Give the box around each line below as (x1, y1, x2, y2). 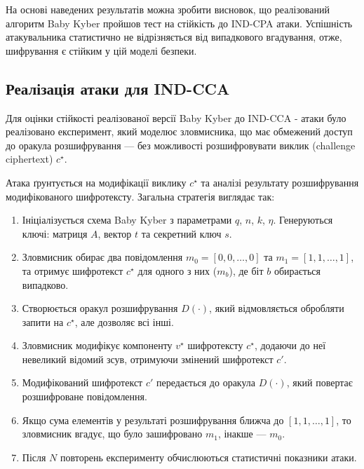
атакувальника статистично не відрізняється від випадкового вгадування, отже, (6, 29, 342, 44)
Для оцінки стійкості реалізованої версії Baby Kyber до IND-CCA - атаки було (6, 110, 346, 125)
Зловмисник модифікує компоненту (22, 338, 173, 353)
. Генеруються (273, 212, 333, 227)
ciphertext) (6, 151, 53, 166)
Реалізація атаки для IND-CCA (6, 77, 230, 99)
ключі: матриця (22, 226, 88, 240)
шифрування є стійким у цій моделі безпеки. (6, 43, 197, 57)
